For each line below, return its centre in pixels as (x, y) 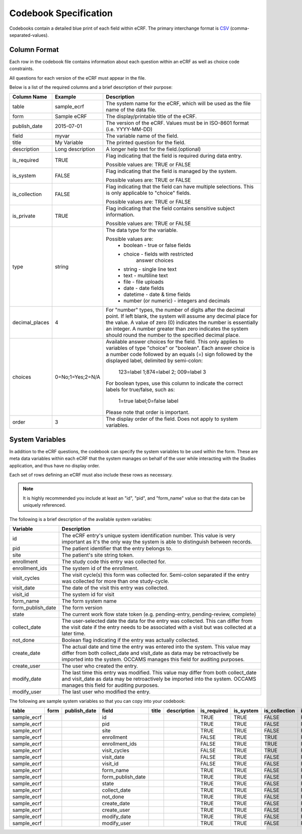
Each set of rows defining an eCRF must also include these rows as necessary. (91, 475)
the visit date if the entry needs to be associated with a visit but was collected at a (159, 627)
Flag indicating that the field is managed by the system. (171, 171)
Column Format (34, 50)
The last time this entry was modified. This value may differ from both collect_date (159, 673)
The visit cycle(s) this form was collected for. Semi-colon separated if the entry (156, 575)
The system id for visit (88, 594)
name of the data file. (131, 110)
